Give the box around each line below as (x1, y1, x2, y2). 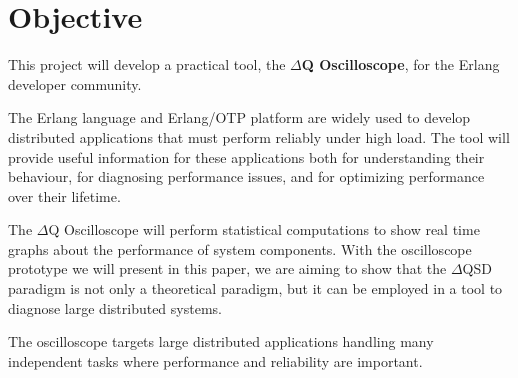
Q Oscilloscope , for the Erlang (301, 54, 500, 75)
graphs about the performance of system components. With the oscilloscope (8, 238, 472, 259)
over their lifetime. (8, 185, 121, 206)
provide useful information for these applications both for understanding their (8, 146, 485, 167)
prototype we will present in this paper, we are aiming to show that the (8, 258, 447, 279)
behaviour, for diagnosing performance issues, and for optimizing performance (8, 166, 485, 187)
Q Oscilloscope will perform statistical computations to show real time (48, 219, 480, 240)
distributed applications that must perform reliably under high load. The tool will (8, 126, 510, 147)
